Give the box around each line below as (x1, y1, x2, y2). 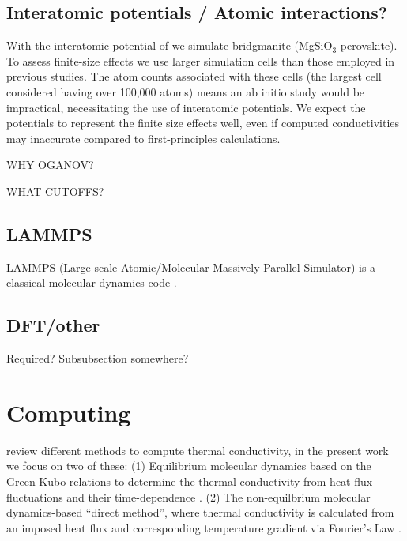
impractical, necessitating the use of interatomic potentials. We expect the (6, 99, 366, 115)
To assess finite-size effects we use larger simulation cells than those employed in (6, 52, 395, 69)
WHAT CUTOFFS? (6, 182, 104, 199)
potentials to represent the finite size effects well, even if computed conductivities (6, 115, 400, 131)
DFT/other (6, 313, 100, 337)
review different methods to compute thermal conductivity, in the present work (6, 441, 389, 458)
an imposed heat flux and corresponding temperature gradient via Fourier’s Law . (6, 519, 401, 535)
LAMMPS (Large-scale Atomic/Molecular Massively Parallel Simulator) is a (6, 258, 376, 275)
